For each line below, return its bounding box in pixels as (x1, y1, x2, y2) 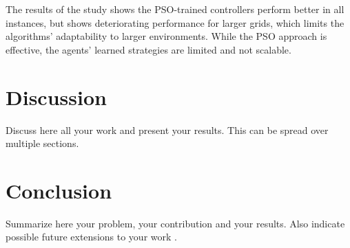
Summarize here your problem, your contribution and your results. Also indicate (6, 216, 345, 230)
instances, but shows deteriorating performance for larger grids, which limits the (6, 15, 344, 30)
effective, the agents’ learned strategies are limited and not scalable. (6, 42, 291, 56)
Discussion (6, 82, 107, 111)
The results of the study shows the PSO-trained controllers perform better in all (6, 2, 344, 16)
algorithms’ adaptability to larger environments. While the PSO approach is (6, 29, 327, 43)
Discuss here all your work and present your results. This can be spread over (6, 122, 329, 137)
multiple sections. (6, 136, 79, 150)
